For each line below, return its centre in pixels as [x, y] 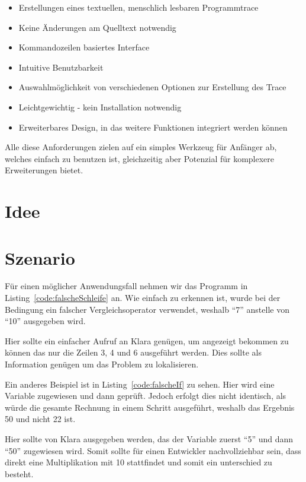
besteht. [19, 473]
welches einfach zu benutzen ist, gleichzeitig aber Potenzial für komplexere [140, 158]
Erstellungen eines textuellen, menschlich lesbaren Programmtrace [138, 7]
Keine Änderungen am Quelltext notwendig [97, 27]
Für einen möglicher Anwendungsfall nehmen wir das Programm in [126, 286]
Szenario [40, 257]
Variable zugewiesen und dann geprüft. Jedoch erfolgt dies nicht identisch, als [146, 396]
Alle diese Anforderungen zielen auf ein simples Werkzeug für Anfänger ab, [141, 147]
